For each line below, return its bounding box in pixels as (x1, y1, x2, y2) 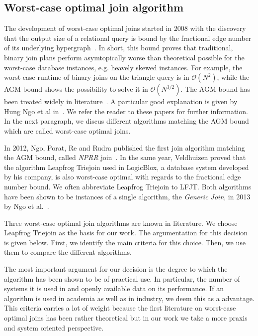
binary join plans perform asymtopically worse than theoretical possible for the (4, 52, 245, 62)
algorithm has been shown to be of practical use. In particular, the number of (4, 273, 240, 284)
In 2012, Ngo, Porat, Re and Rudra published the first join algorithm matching (4, 142, 245, 153)
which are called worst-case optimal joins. (4, 125, 131, 136)
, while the (217, 72, 250, 82)
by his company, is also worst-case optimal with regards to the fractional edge (4, 171, 241, 182)
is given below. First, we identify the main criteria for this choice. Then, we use (4, 237, 246, 247)
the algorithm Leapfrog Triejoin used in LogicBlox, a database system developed (4, 162, 249, 172)
